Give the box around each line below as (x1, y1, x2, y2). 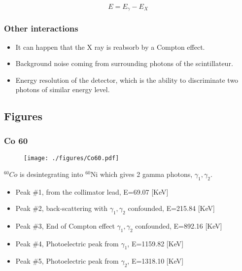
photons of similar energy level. (15, 84, 110, 95)
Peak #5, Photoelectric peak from (15, 256, 119, 266)
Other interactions (4, 22, 78, 34)
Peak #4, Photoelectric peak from (15, 238, 119, 248)
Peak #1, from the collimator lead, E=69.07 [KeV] (15, 186, 169, 197)
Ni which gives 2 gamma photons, (90, 169, 193, 179)
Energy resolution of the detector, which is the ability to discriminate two (15, 74, 239, 85)
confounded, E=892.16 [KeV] (135, 220, 222, 231)
